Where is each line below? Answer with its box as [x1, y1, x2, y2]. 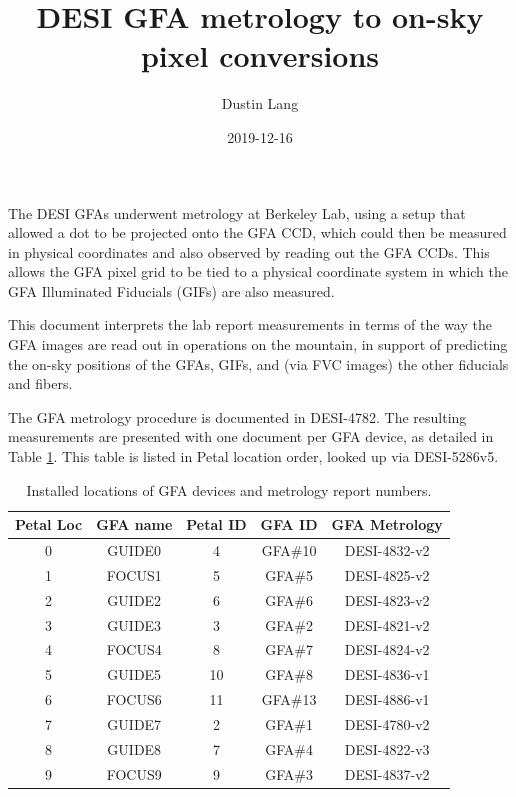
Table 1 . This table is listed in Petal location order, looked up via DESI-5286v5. [8, 446, 499, 467]
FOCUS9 [106, 763, 162, 784]
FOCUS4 [106, 639, 162, 660]
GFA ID [260, 514, 318, 535]
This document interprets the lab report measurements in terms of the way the [8, 314, 492, 335]
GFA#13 [261, 689, 317, 710]
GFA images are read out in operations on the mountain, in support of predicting [8, 334, 508, 355]
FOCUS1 [106, 564, 162, 585]
